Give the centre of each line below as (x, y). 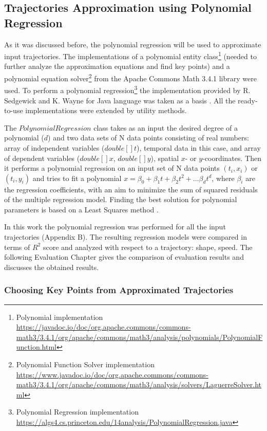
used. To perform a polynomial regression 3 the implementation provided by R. (127, 89)
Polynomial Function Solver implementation (85, 364)
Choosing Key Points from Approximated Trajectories (119, 290)
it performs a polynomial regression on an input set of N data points (112, 168)
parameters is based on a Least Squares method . (81, 209)
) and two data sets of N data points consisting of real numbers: (148, 138)
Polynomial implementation (60, 317)
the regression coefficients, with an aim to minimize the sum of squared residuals (131, 189)
